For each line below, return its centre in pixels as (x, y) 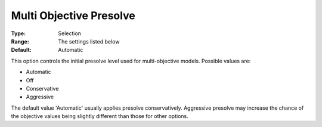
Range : (20, 41)
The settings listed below (89, 41)
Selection (70, 33)
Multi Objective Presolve (73, 16)
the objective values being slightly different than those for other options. (100, 116)
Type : (18, 33)
